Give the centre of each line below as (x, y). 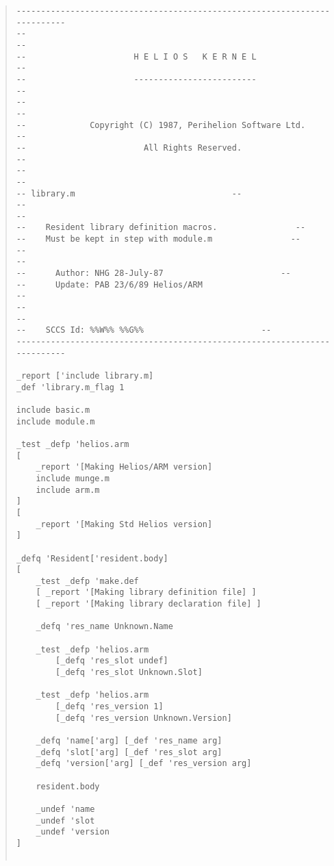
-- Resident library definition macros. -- (161, 228)
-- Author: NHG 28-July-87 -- (153, 273)
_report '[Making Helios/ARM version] (124, 467)
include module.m (55, 421)
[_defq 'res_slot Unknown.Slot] (129, 673)
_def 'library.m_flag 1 (70, 387)
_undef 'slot (65, 820)
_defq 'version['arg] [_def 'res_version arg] (144, 764)
